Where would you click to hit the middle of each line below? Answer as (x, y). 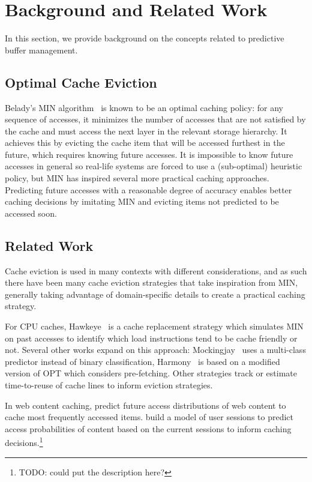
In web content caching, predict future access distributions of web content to (145, 405)
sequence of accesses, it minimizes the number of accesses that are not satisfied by (155, 119)
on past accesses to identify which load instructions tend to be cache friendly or (151, 338)
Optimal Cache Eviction (81, 82)
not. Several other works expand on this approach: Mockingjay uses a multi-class (155, 350)
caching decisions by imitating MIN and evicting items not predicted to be (142, 201)
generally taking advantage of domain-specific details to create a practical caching (155, 294)
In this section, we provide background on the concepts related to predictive (145, 38)
